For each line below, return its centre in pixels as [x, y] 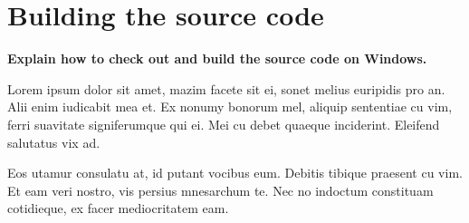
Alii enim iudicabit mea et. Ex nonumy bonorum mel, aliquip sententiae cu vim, [230, 107]
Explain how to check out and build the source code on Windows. [217, 58]
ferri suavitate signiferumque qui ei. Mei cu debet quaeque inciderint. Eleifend [224, 124]
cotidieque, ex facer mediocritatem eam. [118, 208]
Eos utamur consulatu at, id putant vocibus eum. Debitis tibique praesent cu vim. [235, 173]
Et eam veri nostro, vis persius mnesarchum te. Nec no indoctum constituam [220, 190]
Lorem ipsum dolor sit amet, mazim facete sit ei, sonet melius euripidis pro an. [226, 88]
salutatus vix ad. [54, 142]
